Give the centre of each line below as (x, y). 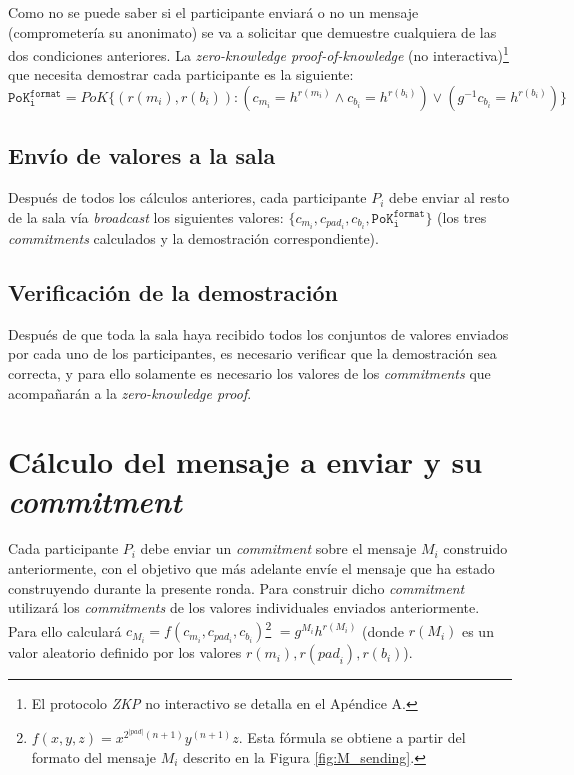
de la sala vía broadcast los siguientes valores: (146, 216)
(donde (383, 630)
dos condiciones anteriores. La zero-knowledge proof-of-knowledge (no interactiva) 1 (258, 53)
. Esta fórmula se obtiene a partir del (352, 737)
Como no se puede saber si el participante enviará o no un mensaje (213, 12)
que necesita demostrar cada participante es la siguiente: (181, 74)
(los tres (462, 216)
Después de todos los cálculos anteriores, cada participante (187, 197)
